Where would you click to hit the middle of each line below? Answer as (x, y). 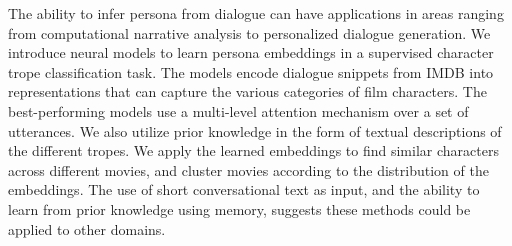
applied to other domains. (87, 228)
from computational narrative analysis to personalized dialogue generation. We (249, 32)
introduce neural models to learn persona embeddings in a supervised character (251, 52)
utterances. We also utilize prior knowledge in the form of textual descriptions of (255, 130)
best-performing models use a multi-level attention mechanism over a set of (238, 110)
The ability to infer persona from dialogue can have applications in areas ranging (256, 13)
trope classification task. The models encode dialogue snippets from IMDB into (251, 71)
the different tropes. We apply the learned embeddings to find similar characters (253, 150)
